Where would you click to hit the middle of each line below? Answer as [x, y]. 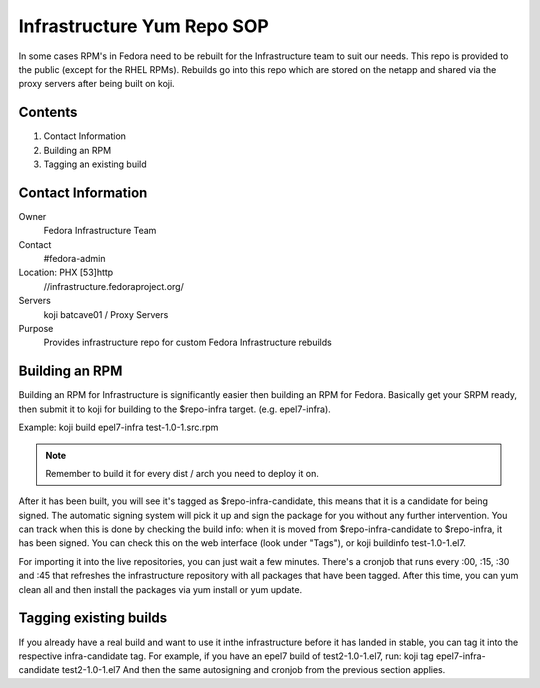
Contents [48, 112]
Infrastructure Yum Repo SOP [143, 26]
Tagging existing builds [93, 618]
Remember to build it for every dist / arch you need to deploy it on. [182, 473]
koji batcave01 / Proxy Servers [106, 314]
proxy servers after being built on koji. [96, 84]
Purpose [36, 329]
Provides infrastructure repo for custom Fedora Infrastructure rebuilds [187, 342]
